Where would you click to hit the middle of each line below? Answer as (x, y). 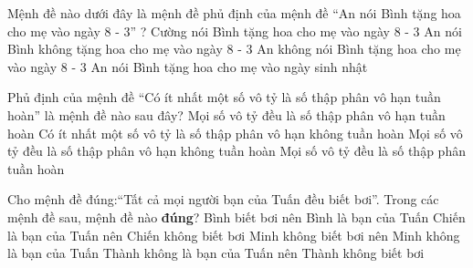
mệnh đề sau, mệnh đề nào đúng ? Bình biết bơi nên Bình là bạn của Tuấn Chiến (236, 216)
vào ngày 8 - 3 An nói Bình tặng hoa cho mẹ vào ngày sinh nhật (188, 66)
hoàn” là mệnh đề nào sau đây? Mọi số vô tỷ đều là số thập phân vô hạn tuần (226, 114)
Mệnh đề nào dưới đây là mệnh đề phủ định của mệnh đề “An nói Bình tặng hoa (234, 13)
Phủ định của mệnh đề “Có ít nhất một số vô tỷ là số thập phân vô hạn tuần (224, 97)
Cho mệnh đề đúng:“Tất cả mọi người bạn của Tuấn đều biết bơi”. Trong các (223, 199)
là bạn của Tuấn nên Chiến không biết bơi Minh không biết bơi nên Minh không (234, 235)
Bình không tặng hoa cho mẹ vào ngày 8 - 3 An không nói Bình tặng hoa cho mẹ (234, 49)
